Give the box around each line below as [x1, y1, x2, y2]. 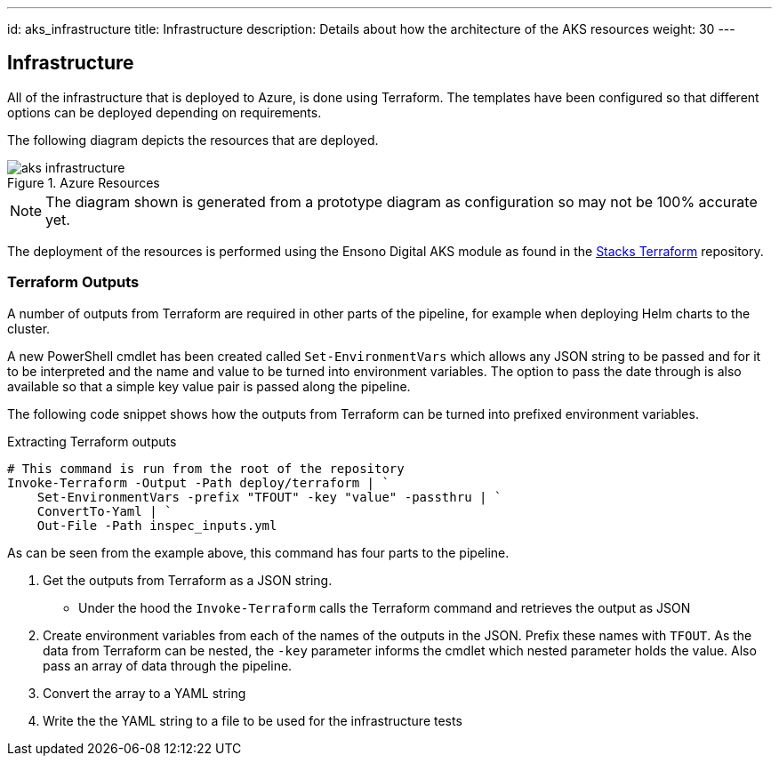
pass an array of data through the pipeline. [43, 657, 293, 673]
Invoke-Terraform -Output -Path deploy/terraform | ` [7, 475, 389, 490]
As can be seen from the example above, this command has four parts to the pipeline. [7, 544, 510, 560]
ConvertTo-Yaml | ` [36, 503, 173, 518]
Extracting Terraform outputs [7, 433, 177, 449]
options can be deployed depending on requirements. [7, 104, 322, 120]
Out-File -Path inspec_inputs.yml [36, 518, 277, 533]
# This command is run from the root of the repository [7, 461, 405, 476]
